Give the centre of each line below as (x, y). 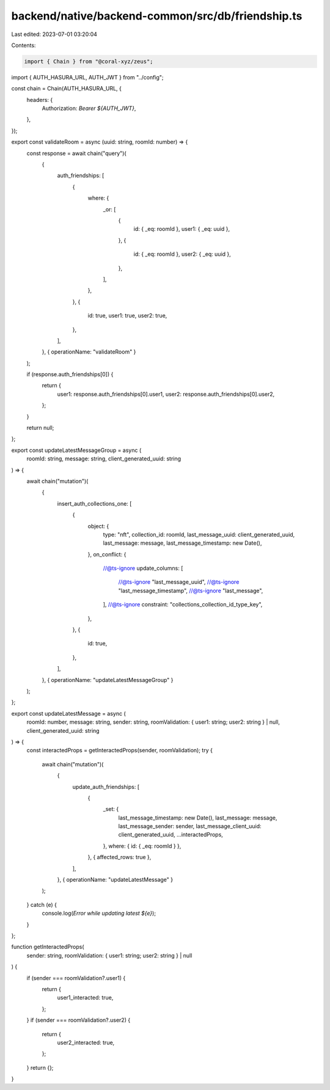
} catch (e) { (42, 904)
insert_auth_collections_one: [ (94, 503)
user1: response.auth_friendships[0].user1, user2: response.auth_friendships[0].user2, (166, 394)
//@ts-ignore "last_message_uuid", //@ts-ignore (179, 582)
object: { (98, 526)
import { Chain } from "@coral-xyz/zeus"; (89, 61)
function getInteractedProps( (48, 947)
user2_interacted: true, (86, 1042)
